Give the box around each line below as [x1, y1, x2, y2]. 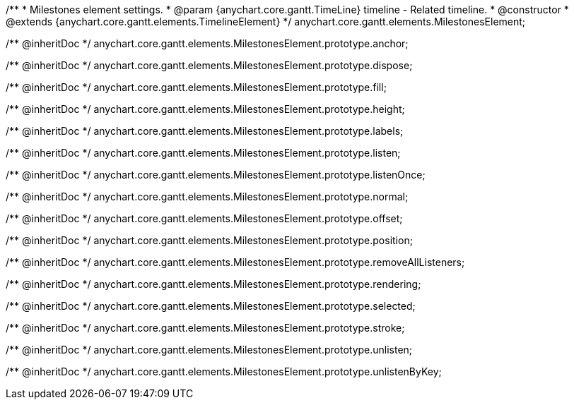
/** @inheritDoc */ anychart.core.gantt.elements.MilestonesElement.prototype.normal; [6, 191, 409, 202]
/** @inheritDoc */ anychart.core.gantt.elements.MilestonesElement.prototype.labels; [6, 125, 404, 137]
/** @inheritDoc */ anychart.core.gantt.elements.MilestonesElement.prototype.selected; [6, 300, 416, 312]
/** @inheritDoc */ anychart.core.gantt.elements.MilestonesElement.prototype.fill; [6, 81, 387, 93]
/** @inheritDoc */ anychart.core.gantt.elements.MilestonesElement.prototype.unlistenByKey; [6, 365, 442, 377]
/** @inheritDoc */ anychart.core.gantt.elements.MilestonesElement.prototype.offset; [6, 212, 403, 224]
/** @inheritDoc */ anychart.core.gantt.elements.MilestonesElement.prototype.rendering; [6, 278, 421, 290]
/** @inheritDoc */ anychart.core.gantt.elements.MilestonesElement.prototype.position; [6, 234, 413, 246]
